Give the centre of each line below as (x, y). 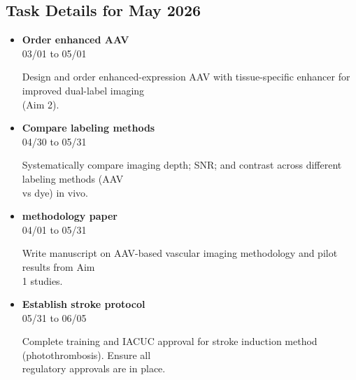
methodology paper (70, 216)
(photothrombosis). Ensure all (86, 354)
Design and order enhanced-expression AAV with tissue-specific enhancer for (186, 77)
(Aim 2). (41, 104)
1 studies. (42, 280)
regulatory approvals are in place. (94, 368)
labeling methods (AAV (73, 178)
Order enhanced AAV (76, 40)
